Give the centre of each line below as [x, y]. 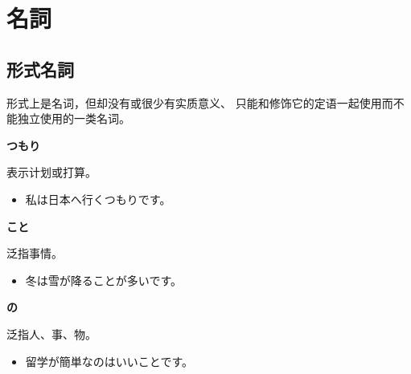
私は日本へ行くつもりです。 [98, 199]
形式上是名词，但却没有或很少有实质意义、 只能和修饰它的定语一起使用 [194, 102]
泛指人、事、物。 [51, 333]
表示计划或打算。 [51, 172]
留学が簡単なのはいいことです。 [109, 361]
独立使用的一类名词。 [74, 118]
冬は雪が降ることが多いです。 [103, 280]
